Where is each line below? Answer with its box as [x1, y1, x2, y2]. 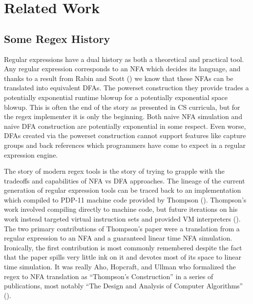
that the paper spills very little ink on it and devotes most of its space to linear [4, 252, 241, 262]
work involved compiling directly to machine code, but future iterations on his [4, 204, 238, 214]
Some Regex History [4, 31, 110, 46]
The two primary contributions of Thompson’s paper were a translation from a [4, 223, 240, 233]
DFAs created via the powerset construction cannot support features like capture [4, 130, 246, 141]
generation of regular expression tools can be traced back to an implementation [4, 185, 241, 195]
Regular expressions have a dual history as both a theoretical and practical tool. [4, 54, 244, 64]
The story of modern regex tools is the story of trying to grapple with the [4, 166, 225, 176]
